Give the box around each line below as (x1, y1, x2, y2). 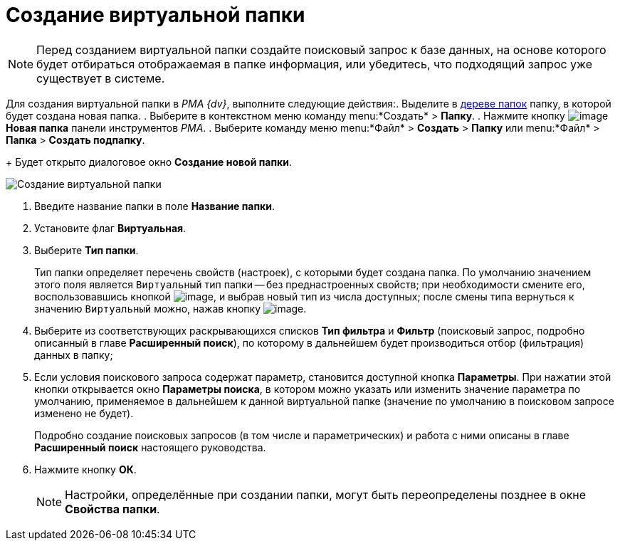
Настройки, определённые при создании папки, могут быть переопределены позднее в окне (65, 487, 587, 502)
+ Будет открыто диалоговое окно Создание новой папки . (6, 155, 292, 168)
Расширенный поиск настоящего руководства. (34, 441, 266, 453)
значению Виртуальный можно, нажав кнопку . (34, 302, 307, 315)
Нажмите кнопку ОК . (34, 463, 137, 476)
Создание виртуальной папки (6, 3, 305, 27)
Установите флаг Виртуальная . (34, 221, 186, 234)
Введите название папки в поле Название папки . (34, 199, 275, 212)
